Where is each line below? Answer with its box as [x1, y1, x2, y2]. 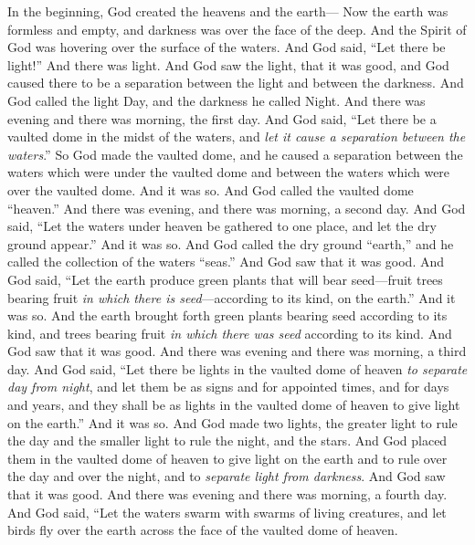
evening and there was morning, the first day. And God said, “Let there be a [7, 109, 437, 128]
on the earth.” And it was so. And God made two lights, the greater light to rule [7, 413, 458, 432]
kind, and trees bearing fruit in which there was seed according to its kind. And [7, 323, 452, 342]
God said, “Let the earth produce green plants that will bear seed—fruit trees [7, 269, 443, 288]
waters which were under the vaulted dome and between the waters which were [7, 162, 450, 182]
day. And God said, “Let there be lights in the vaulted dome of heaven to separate [7, 359, 468, 378]
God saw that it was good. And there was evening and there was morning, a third [7, 341, 467, 361]
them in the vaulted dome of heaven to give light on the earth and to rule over [7, 448, 448, 467]
